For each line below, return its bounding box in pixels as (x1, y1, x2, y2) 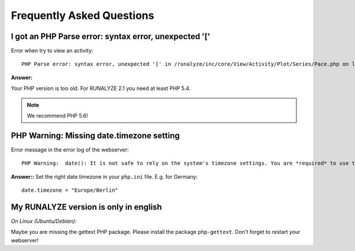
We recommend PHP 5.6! (27, 112, 88, 120)
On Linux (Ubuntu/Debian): (11, 218, 77, 224)
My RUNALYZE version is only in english (11, 202, 162, 212)
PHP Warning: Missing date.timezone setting (11, 130, 180, 140)
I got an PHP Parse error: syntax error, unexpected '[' (11, 31, 211, 41)
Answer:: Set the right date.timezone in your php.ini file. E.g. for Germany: (11, 173, 198, 180)
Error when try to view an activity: (11, 47, 93, 54)
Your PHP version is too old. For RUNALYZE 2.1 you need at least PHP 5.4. (11, 85, 191, 92)
